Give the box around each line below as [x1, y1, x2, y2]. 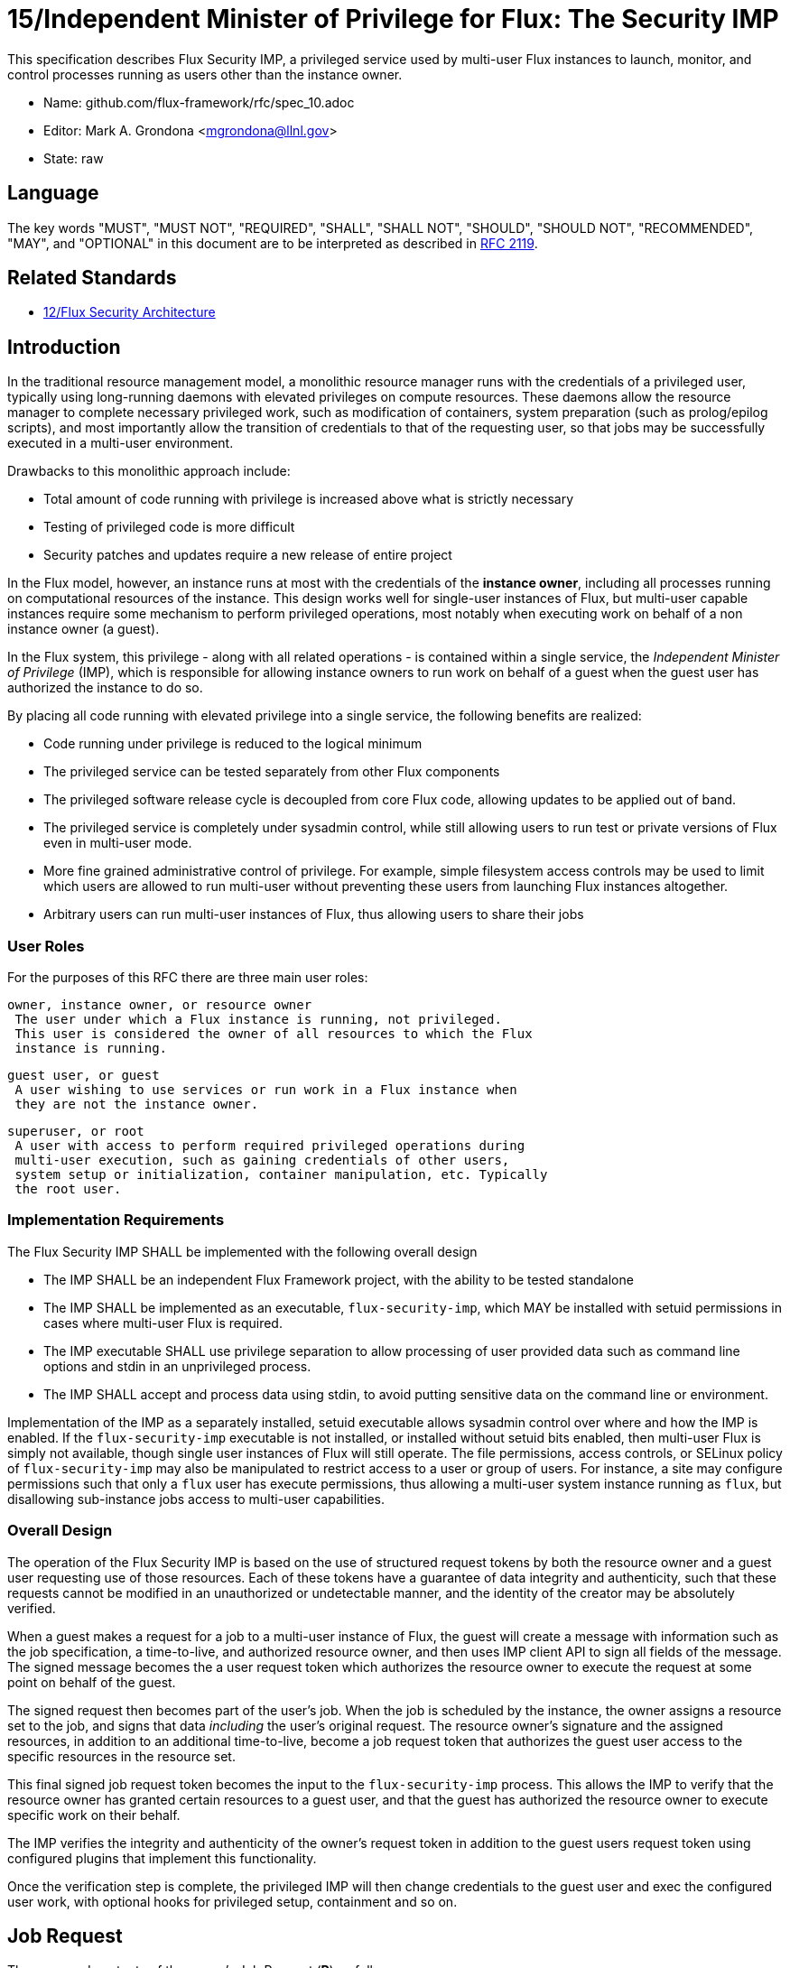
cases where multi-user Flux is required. [43, 1314, 283, 1331]
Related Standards [7, 266, 177, 290]
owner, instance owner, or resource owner [7, 998, 312, 1013]
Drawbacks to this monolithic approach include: [7, 463, 291, 479]
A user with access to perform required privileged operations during [14, 1138, 525, 1154]
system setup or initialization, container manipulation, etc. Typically [14, 1167, 548, 1183]
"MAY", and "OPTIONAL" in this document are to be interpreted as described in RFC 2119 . [7, 235, 538, 251]
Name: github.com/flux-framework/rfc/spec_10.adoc [43, 94, 355, 110]
